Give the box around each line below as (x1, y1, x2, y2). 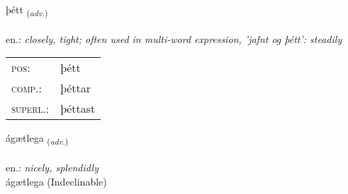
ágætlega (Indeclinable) (6, 174, 107, 188)
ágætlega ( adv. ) (6, 131, 69, 147)
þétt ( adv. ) (6, 2, 48, 18)
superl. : (11, 100, 50, 117)
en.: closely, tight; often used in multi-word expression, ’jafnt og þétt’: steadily (6, 31, 342, 46)
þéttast (60, 100, 96, 117)
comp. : (11, 80, 42, 97)
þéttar (60, 80, 91, 97)
